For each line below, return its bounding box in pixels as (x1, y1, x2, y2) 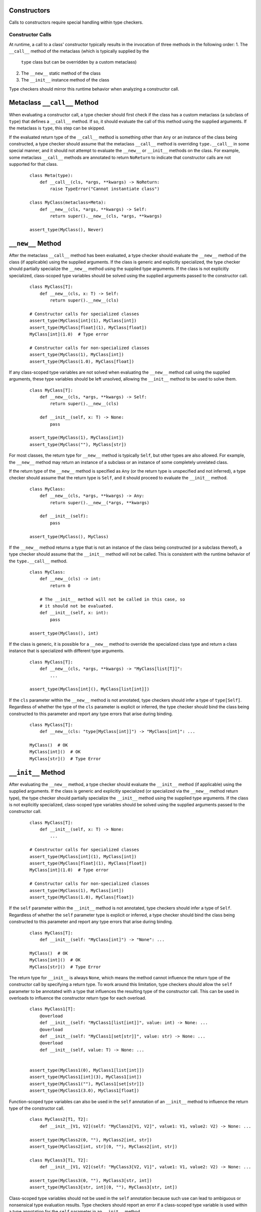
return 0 (50, 583, 71, 589)
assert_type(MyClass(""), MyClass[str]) (29, 442, 127, 447)
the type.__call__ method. (9, 558, 68, 564)
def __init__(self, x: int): (39, 610, 109, 616)
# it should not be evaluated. (39, 604, 114, 609)
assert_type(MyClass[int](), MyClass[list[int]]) (29, 686, 150, 692)
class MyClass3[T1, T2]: (29, 1157, 88, 1163)
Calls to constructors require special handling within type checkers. (9, 19, 144, 25)
